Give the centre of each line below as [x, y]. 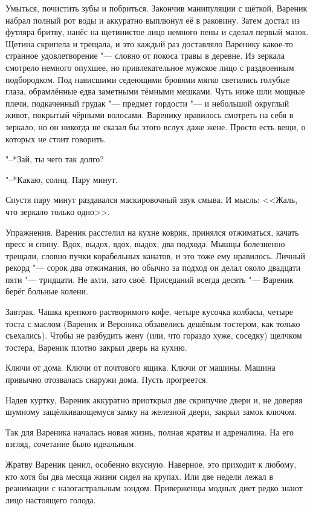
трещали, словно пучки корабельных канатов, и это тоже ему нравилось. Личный [155, 255]
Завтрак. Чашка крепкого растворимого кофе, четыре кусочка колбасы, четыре [149, 312]
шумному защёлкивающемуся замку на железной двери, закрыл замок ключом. [151, 412]
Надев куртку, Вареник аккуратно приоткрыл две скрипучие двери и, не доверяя [154, 399]
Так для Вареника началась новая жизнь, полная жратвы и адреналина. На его [150, 432]
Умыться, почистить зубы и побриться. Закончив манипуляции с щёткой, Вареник [156, 8]
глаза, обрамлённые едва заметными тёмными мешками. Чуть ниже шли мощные [155, 91]
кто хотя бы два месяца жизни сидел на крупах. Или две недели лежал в [140, 476]
